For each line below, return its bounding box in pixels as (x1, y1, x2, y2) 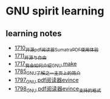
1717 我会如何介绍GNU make (14, 60, 77, 69)
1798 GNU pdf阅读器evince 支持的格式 (14, 85, 101, 94)
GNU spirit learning (5, 4, 105, 18)
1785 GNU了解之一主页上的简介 (14, 68, 81, 77)
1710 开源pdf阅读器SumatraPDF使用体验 (14, 44, 99, 53)
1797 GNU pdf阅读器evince (14, 77, 79, 85)
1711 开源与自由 (14, 52, 47, 61)
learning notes (5, 28, 62, 39)
